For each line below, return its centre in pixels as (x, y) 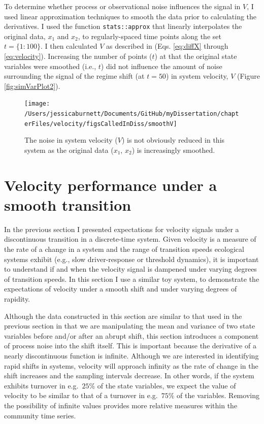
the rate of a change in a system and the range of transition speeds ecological (124, 249)
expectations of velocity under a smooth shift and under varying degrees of (121, 289)
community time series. (40, 415)
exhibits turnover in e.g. (41, 385)
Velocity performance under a (111, 185)
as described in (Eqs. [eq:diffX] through (167, 46)
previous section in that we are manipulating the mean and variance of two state (130, 326)
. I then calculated (69, 46)
